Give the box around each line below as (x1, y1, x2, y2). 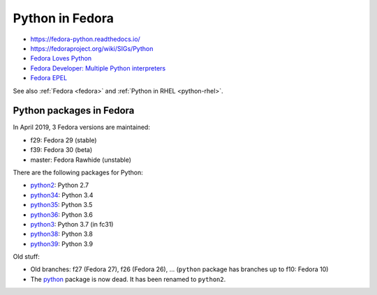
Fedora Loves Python (30, 54, 92, 63)
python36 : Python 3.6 (30, 210, 94, 219)
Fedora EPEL (30, 74, 68, 82)
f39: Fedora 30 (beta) (30, 146, 93, 154)
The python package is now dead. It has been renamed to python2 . (30, 275, 226, 283)
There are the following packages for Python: (13, 168, 143, 176)
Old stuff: (13, 252, 40, 261)
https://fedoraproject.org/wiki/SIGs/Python (30, 44, 154, 52)
